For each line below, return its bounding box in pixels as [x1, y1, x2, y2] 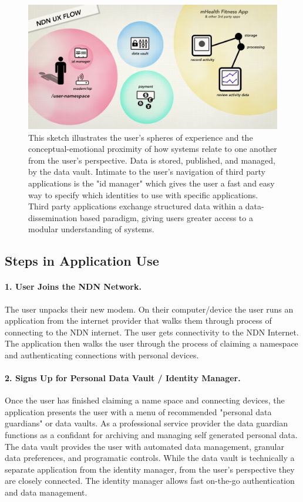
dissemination [28, 211, 78, 223]
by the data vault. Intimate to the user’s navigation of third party [28, 165, 265, 178]
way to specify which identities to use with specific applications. [28, 188, 258, 201]
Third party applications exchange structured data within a [28, 200, 243, 212]
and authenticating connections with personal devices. [5, 348, 199, 361]
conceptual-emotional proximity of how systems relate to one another [28, 143, 277, 155]
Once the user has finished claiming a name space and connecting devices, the [5, 394, 285, 406]
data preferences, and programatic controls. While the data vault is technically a [5, 452, 295, 464]
